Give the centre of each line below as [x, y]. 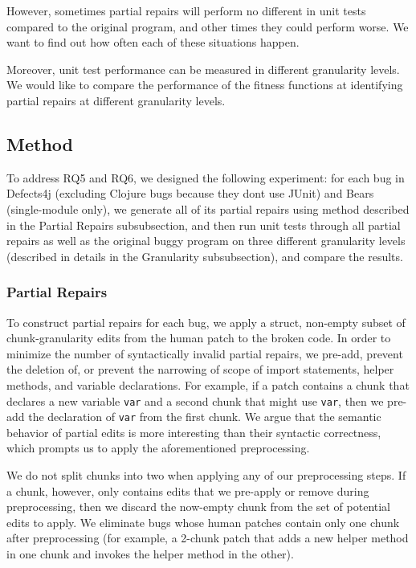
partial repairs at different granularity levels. [116, 100]
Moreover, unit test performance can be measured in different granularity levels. [203, 69]
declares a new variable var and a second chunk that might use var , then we [195, 400]
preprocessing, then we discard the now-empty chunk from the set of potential [199, 507]
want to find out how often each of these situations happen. [153, 42]
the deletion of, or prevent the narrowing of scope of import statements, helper [200, 369]
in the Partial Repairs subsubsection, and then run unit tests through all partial [204, 225]
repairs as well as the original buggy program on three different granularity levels [206, 241]
